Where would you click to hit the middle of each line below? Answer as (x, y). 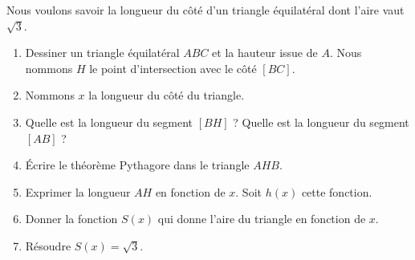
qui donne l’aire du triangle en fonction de (262, 219)
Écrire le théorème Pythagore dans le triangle (137, 165)
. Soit (248, 191)
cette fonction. (337, 191)
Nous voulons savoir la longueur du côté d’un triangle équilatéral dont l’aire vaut (205, 10)
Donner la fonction (71, 219)
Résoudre (48, 245)
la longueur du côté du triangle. (167, 95)
